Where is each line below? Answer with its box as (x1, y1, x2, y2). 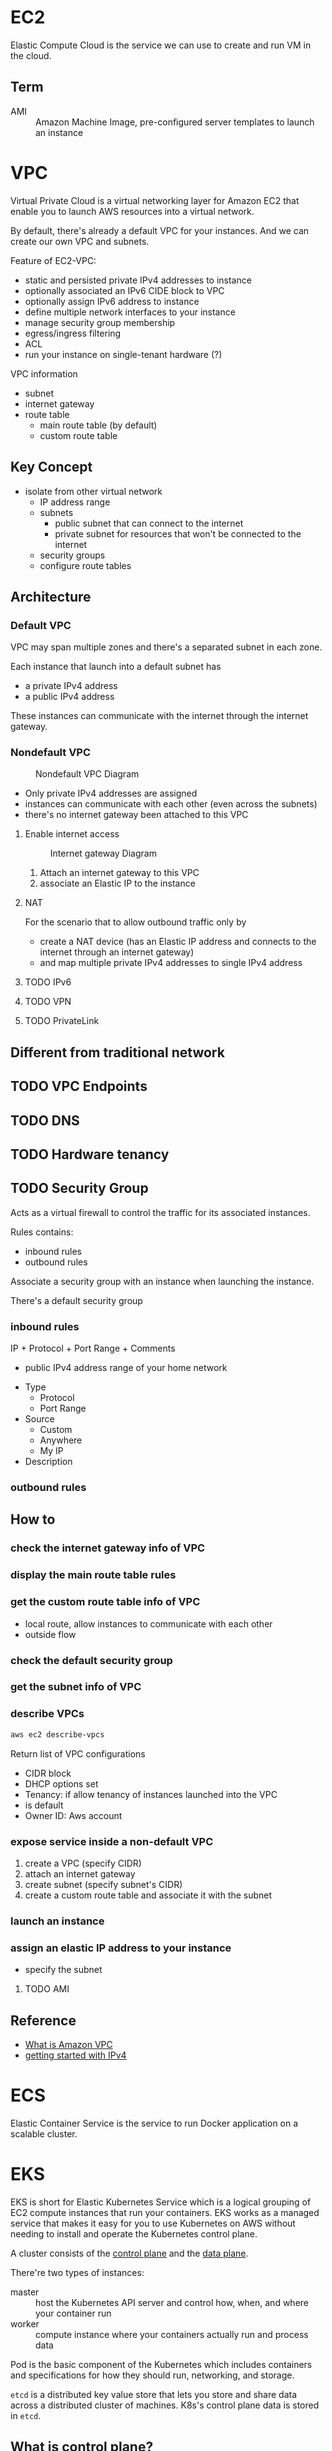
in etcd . (10, 2409, 42, 2421)
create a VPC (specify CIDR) (24, 1857, 142, 1869)
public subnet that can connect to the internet (54, 517, 244, 529)
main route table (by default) (39, 419, 158, 431)
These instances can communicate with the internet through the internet (10, 710, 309, 722)
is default (24, 1799, 64, 1811)
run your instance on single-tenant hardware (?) (24, 348, 223, 360)
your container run (35, 2307, 112, 2319)
